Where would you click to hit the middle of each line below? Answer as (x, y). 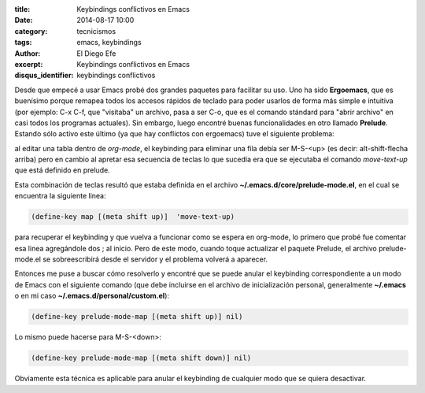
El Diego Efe (96, 53)
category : (31, 31)
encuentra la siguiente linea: (60, 196)
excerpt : (29, 64)
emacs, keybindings (109, 43)
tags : (23, 43)
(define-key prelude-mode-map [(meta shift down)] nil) (141, 358)
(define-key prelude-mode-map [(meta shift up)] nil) (137, 317)
